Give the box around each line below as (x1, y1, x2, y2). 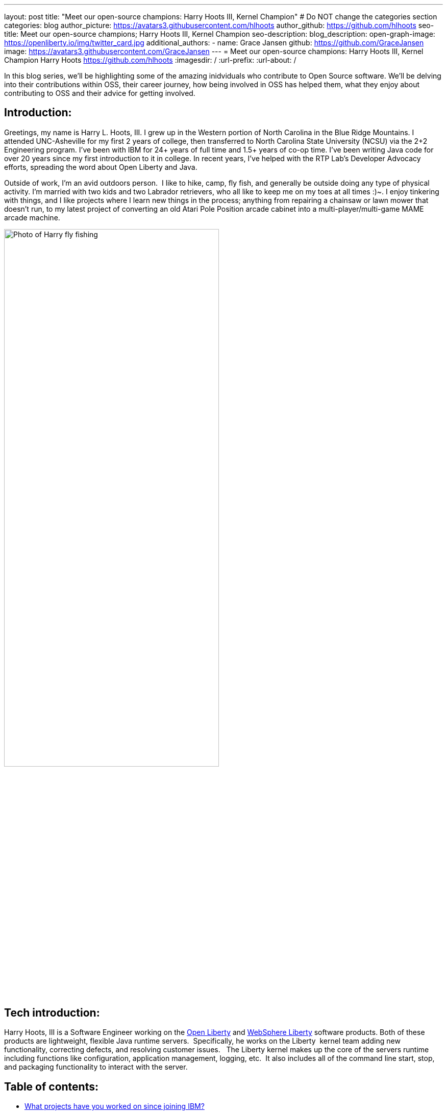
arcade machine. (4, 213, 60, 222)
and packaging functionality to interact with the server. (4, 1062, 188, 1072)
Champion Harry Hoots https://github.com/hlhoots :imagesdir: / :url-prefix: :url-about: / (4, 56, 296, 64)
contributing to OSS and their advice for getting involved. (4, 89, 195, 97)
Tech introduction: (4, 1006, 100, 1019)
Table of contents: (4, 1080, 98, 1093)
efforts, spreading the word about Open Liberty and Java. (4, 162, 197, 171)
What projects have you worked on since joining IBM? (24, 1101, 205, 1110)
